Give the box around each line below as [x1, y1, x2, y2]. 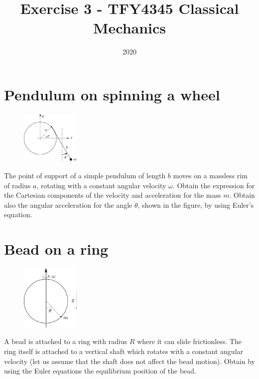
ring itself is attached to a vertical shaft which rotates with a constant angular [4, 346, 244, 356]
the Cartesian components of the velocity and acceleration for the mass [4, 190, 221, 200]
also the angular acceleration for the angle [4, 199, 132, 210]
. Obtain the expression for [172, 180, 255, 190]
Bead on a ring [4, 239, 109, 259]
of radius [4, 180, 31, 190]
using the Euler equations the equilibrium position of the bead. [4, 366, 196, 376]
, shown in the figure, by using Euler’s [137, 199, 254, 210]
